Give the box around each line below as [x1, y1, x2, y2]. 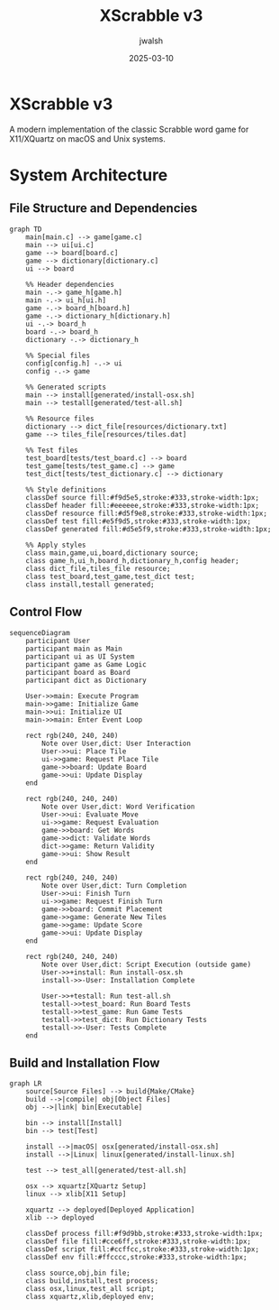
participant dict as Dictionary [25, 676, 147, 685]
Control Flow [9, 604, 83, 620]
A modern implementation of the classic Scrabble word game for [9, 124, 249, 134]
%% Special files [25, 351, 91, 360]
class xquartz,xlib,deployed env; [25, 1292, 155, 1302]
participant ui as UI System [25, 651, 135, 661]
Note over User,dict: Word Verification [41, 802, 195, 811]
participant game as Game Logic [25, 660, 147, 669]
